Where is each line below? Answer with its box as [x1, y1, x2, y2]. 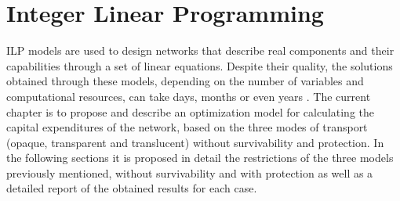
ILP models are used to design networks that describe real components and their [6, 42, 395, 59]
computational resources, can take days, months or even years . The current [6, 88, 371, 104]
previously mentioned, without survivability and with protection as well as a [6, 164, 373, 181]
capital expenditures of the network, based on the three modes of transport [6, 119, 368, 135]
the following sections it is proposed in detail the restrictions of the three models [6, 149, 394, 166]
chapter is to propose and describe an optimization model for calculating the [6, 103, 375, 120]
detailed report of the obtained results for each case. [6, 180, 257, 196]
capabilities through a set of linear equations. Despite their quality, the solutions [6, 57, 393, 74]
